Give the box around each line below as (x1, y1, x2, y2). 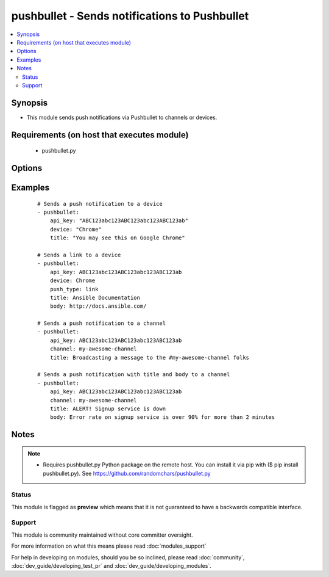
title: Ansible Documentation (49, 294, 140, 301)
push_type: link (49, 286, 99, 292)
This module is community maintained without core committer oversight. (11, 531, 193, 539)
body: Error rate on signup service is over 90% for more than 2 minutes (49, 414, 275, 421)
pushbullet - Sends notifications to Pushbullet (11, 9, 249, 23)
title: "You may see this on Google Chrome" (49, 234, 185, 241)
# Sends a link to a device (37, 251, 121, 258)
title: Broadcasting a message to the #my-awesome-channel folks (49, 354, 250, 361)
